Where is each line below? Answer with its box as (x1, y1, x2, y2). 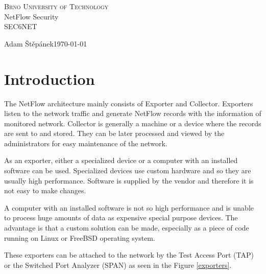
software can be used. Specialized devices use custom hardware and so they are (4, 165, 251, 176)
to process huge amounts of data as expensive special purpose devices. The (4, 212, 238, 223)
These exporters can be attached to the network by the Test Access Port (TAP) (4, 249, 254, 260)
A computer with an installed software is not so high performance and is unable (4, 202, 254, 213)
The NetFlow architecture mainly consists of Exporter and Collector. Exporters (4, 98, 253, 108)
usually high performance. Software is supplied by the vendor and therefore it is (4, 175, 254, 186)
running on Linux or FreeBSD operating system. (4, 232, 155, 243)
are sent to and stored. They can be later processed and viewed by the (4, 128, 225, 139)
